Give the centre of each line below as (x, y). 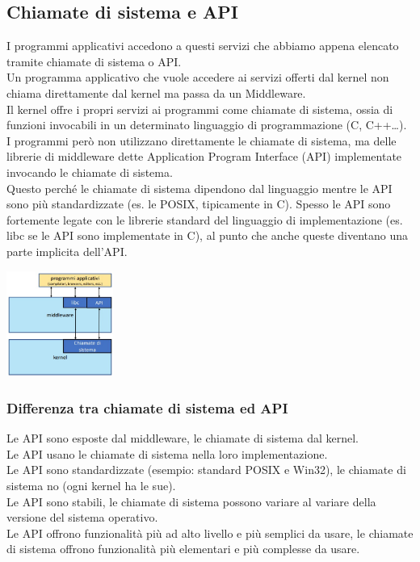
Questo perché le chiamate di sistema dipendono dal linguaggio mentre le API (199, 188)
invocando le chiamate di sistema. (90, 172)
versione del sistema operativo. (82, 517)
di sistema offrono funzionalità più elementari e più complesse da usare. (183, 549)
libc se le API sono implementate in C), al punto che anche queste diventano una (207, 235)
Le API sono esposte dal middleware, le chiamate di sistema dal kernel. (183, 438)
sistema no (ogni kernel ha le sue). (91, 486)
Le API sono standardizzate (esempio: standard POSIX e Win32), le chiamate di (206, 470)
